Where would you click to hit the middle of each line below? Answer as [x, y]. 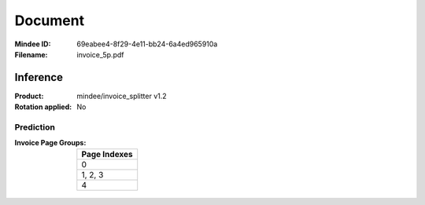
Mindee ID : [33, 44]
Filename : [31, 54]
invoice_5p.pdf [100, 54]
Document [50, 20]
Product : [29, 96]
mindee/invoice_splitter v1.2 [122, 96]
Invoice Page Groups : [50, 143]
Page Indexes [107, 154]
